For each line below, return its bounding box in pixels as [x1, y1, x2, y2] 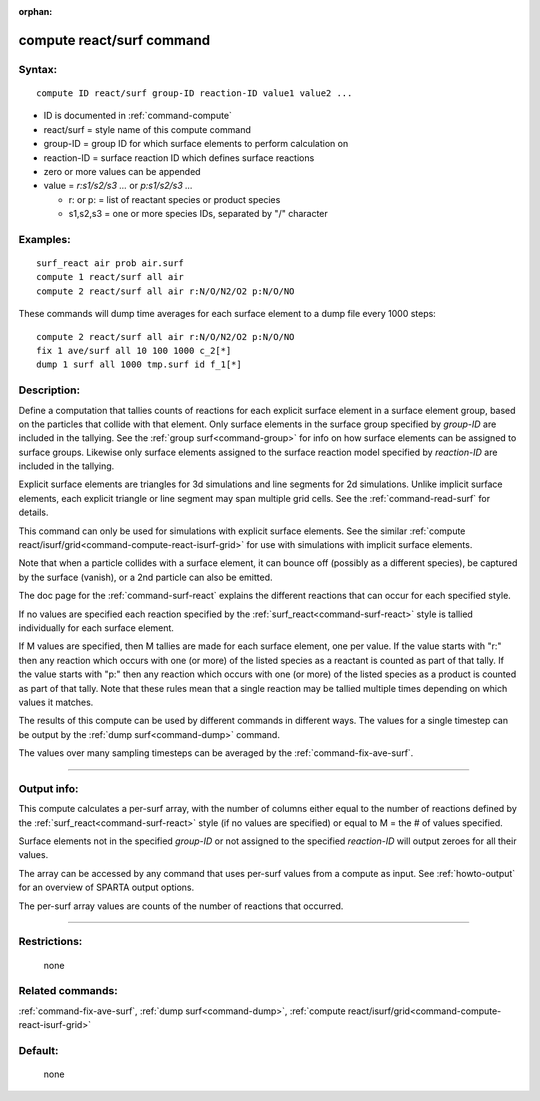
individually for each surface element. [18, 622, 175, 634]
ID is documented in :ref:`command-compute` [43, 110, 232, 122]
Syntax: [18, 62, 58, 76]
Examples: [18, 232, 71, 246]
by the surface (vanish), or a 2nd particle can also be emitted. [18, 571, 274, 583]
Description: [18, 383, 80, 397]
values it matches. [18, 696, 94, 708]
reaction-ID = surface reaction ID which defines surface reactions [43, 151, 315, 164]
